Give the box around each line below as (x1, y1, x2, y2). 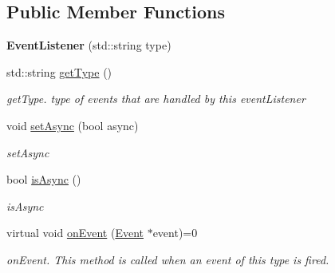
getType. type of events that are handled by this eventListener (6, 90, 305, 107)
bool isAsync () (6, 171, 81, 188)
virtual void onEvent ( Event (6, 224, 144, 241)
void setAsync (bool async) (6, 117, 139, 133)
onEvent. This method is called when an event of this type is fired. (6, 251, 329, 267)
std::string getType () (6, 63, 112, 80)
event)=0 (152, 224, 198, 241)
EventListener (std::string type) (6, 37, 171, 53)
